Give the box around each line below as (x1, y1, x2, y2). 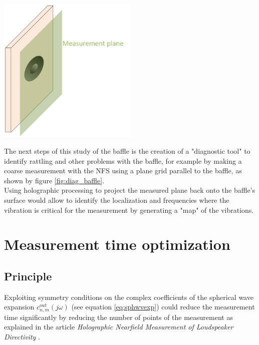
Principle (4, 268, 52, 284)
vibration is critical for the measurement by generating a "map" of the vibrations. (4, 204, 254, 215)
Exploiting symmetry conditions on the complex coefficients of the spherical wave (4, 291, 253, 302)
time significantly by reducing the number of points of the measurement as (4, 311, 233, 322)
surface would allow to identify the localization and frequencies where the (4, 195, 229, 205)
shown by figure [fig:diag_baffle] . (4, 175, 105, 185)
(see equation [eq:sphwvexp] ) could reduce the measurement (71, 301, 255, 312)
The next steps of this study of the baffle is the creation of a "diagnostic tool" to (4, 146, 250, 156)
